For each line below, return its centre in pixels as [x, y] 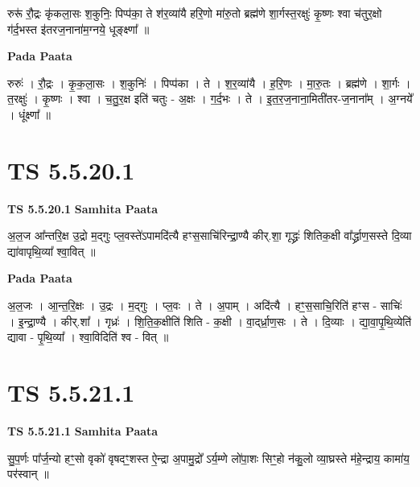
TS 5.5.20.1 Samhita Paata [83, 208]
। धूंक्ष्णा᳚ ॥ [29, 114]
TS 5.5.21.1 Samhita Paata [83, 430]
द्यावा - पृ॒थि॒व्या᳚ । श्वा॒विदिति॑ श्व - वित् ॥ [88, 337]
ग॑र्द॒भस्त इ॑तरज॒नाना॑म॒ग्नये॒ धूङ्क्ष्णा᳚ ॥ [78, 29]
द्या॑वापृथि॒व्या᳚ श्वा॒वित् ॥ [51, 251]
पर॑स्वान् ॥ [28, 474]
